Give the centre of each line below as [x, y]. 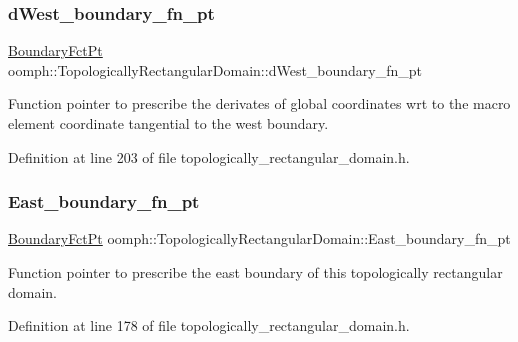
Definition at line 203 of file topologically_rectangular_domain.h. [209, 156]
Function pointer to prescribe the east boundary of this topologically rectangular [255, 272]
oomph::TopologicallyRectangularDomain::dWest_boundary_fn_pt [215, 69]
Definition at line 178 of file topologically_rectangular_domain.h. [209, 325]
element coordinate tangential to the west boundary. [168, 123]
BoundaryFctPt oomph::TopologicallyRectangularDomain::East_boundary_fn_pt [259, 238]
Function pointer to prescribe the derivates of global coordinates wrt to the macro [259, 103]
